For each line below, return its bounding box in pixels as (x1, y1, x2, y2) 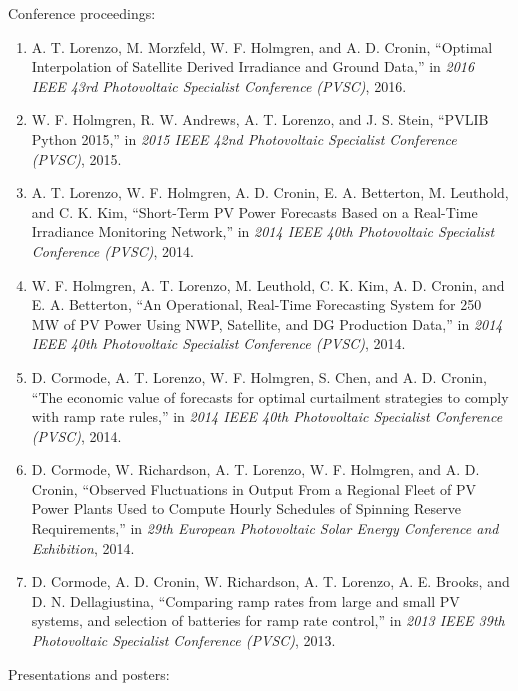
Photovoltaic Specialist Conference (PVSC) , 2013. (31, 630, 336, 651)
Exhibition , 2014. (31, 537, 135, 558)
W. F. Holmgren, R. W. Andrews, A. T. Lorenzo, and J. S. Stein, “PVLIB (31, 109, 489, 130)
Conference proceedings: (8, 3, 156, 23)
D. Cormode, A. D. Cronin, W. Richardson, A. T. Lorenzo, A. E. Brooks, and (31, 571, 510, 592)
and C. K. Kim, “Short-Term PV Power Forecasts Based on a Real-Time (31, 201, 478, 222)
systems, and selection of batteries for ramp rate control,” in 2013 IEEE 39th (31, 610, 505, 631)
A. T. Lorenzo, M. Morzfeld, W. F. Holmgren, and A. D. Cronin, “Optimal (31, 36, 493, 57)
